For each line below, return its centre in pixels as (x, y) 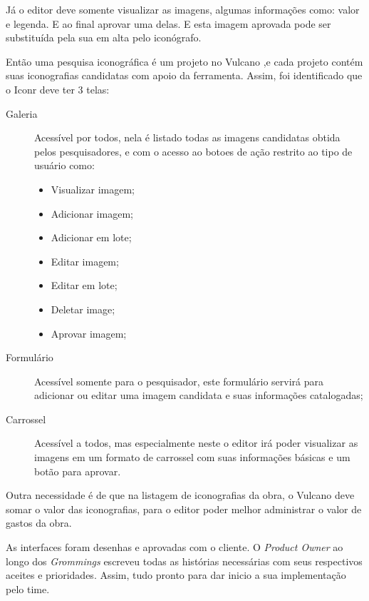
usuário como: (64, 165)
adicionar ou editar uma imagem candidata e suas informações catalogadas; (199, 395)
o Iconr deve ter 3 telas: (58, 89)
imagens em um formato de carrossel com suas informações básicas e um (192, 457)
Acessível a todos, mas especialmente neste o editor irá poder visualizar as (196, 443)
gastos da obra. (39, 523)
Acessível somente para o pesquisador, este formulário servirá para (179, 381)
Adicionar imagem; (92, 213)
